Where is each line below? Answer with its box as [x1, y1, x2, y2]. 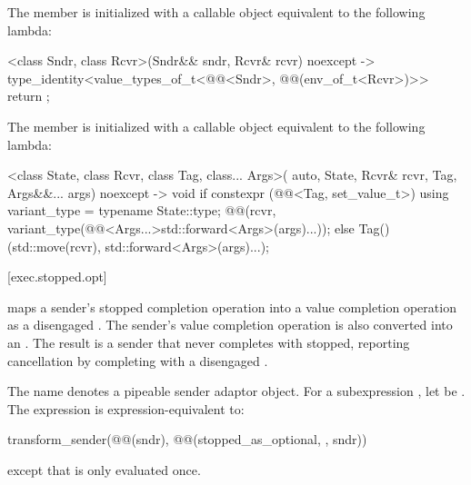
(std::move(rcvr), [7, 236, 101, 255]
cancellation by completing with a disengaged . [7, 351, 268, 370]
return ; [7, 86, 50, 105]
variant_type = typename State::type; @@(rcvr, [7, 201, 276, 220]
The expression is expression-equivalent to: [7, 399, 245, 418]
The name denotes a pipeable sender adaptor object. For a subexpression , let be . [7, 381, 466, 401]
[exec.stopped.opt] [7, 267, 107, 286]
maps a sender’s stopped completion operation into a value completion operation [7, 297, 456, 316]
